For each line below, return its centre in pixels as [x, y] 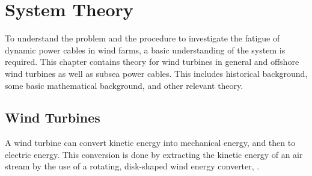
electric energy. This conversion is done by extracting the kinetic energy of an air [154, 154]
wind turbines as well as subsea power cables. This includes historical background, [156, 73]
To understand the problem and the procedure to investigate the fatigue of [142, 38]
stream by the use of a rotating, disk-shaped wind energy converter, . [132, 166]
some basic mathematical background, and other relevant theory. [124, 85]
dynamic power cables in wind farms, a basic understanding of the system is [145, 50]
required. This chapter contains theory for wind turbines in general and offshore [152, 62]
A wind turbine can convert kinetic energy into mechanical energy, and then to [150, 143]
